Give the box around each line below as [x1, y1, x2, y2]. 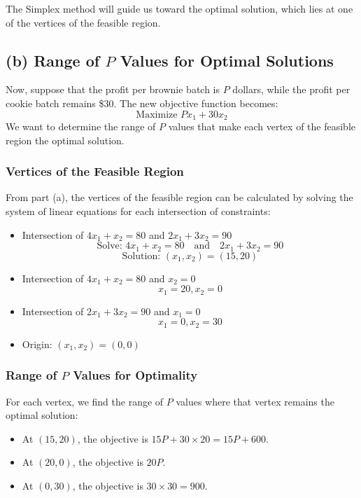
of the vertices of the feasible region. [6, 15, 161, 29]
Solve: [97, 241, 122, 251]
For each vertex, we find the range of [6, 394, 164, 408]
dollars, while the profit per [232, 82, 351, 97]
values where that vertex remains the [176, 394, 334, 408]
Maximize [136, 109, 178, 120]
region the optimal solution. [6, 132, 125, 147]
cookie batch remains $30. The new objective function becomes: [6, 95, 278, 110]
